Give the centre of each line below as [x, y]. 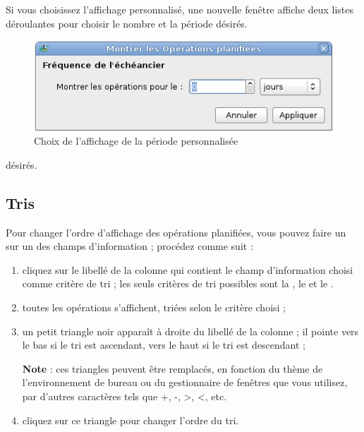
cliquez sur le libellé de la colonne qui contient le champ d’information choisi [188, 269]
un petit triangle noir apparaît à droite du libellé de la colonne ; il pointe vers [190, 331]
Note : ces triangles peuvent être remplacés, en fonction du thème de [172, 368]
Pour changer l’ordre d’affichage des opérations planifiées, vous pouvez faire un [176, 232]
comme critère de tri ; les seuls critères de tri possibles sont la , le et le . [178, 283]
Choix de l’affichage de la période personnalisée [136, 141]
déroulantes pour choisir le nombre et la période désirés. [127, 23]
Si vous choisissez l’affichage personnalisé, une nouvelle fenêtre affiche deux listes [180, 9]
